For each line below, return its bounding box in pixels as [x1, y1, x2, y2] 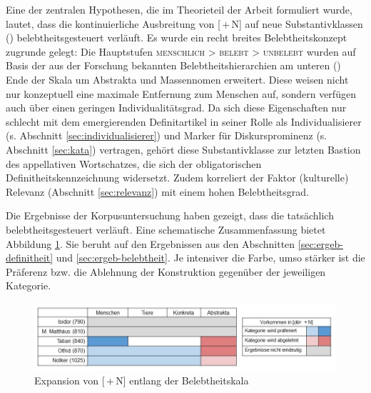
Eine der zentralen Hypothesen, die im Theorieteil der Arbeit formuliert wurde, [6, 2, 352, 16]
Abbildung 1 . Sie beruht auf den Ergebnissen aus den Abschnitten [6, 236, 295, 251]
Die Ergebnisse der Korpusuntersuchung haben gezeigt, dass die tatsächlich [6, 208, 334, 223]
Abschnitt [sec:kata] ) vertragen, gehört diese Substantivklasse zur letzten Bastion [6, 141, 361, 156]
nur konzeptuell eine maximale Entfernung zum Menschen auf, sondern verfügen [6, 86, 356, 101]
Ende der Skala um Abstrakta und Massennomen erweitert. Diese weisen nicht [6, 71, 349, 86]
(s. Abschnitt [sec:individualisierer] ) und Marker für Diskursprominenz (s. [6, 128, 327, 143]
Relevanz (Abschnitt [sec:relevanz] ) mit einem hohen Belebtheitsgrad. [6, 184, 309, 199]
